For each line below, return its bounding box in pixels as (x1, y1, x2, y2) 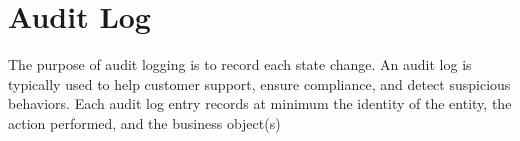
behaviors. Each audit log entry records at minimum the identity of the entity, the (8, 93, 512, 114)
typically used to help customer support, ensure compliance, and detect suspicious (8, 73, 511, 94)
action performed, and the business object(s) (8, 112, 281, 133)
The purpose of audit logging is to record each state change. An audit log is (8, 54, 472, 75)
